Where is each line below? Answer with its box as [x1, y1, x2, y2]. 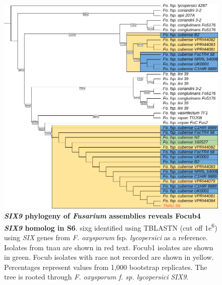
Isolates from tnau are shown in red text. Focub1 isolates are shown [4, 242, 213, 252]
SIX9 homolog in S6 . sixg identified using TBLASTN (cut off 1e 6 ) [4, 221, 217, 233]
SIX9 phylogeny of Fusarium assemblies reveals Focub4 [4, 210, 201, 221]
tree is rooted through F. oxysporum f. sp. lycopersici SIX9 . [4, 271, 189, 282]
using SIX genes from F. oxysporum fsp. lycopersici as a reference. [4, 232, 208, 242]
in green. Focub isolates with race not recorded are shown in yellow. [4, 252, 214, 262]
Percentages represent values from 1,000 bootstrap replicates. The [4, 261, 207, 272]
